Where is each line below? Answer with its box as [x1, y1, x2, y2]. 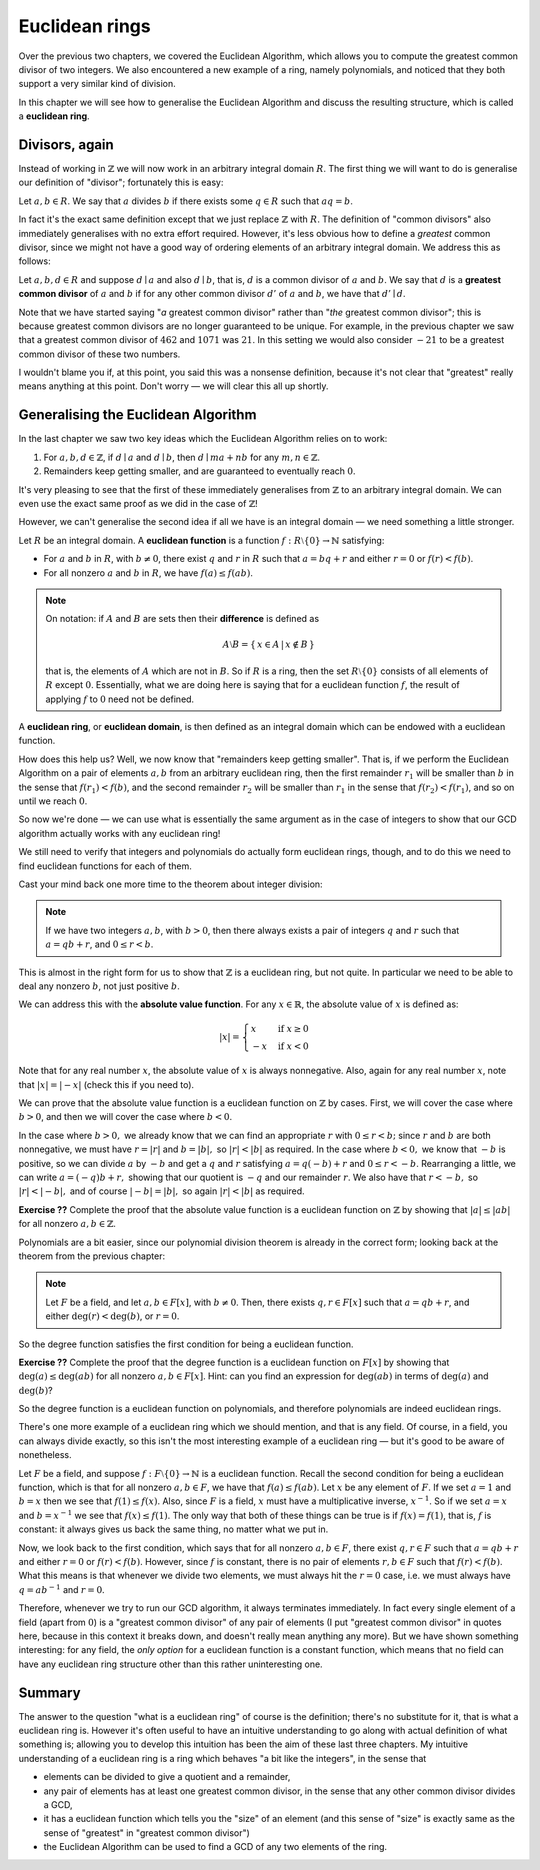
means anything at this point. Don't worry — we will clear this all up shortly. [18, 380, 329, 392]
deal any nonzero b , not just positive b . [18, 980, 180, 992]
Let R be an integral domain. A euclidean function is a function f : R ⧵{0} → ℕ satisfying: [18, 534, 385, 546]
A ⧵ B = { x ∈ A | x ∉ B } [222, 639, 315, 650]
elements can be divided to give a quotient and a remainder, [43, 1771, 291, 1783]
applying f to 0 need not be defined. [45, 693, 195, 705]
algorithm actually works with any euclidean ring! [18, 827, 221, 839]
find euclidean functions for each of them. [18, 860, 192, 872]
